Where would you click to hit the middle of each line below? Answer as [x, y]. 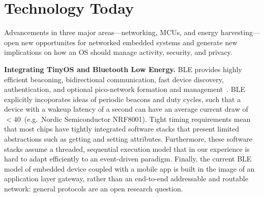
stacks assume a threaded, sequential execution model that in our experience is [127, 149]
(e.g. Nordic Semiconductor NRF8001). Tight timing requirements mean [137, 119]
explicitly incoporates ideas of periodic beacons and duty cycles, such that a [123, 99]
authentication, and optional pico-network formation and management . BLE [125, 89]
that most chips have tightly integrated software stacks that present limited [122, 129]
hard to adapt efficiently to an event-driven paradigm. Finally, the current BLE [128, 159]
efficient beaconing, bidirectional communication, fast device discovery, [114, 79]
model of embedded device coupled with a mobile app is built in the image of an [129, 168]
